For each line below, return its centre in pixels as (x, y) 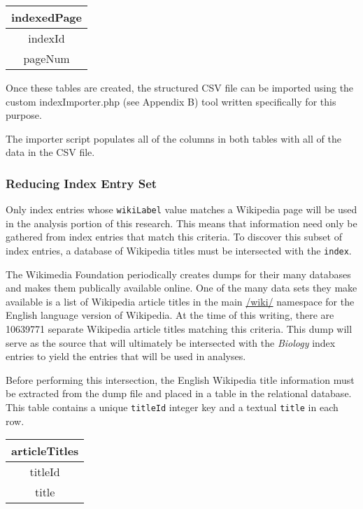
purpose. (24, 115)
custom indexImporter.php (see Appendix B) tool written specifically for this (171, 101)
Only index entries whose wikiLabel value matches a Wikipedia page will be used (181, 209)
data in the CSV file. (50, 152)
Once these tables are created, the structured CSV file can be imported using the (180, 87)
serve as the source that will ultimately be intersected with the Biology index (171, 342)
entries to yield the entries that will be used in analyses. (126, 356)
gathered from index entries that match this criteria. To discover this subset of (174, 237)
